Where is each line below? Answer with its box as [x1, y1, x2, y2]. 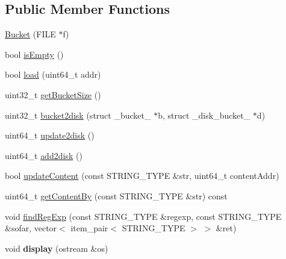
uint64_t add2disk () [5, 149, 82, 161]
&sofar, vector [5, 222, 57, 234]
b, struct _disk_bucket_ [158, 108, 250, 121]
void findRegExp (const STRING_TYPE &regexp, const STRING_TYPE [5, 210, 282, 222]
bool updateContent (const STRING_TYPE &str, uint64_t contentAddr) [5, 169, 279, 182]
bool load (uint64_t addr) [5, 68, 101, 81]
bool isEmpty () [5, 48, 64, 60]
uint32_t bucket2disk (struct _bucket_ [5, 108, 151, 121]
